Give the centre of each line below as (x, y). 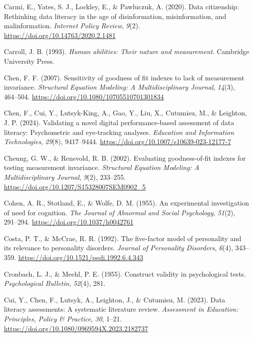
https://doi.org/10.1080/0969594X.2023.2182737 (76, 328)
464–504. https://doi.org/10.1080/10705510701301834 (84, 96)
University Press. (29, 61)
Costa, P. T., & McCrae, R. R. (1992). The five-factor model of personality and (123, 238)
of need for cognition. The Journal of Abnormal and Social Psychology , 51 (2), (120, 212)
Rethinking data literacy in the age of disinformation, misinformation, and (115, 16)
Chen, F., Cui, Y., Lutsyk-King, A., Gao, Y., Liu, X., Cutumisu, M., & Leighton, (126, 113)
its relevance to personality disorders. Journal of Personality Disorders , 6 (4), (119, 248)
